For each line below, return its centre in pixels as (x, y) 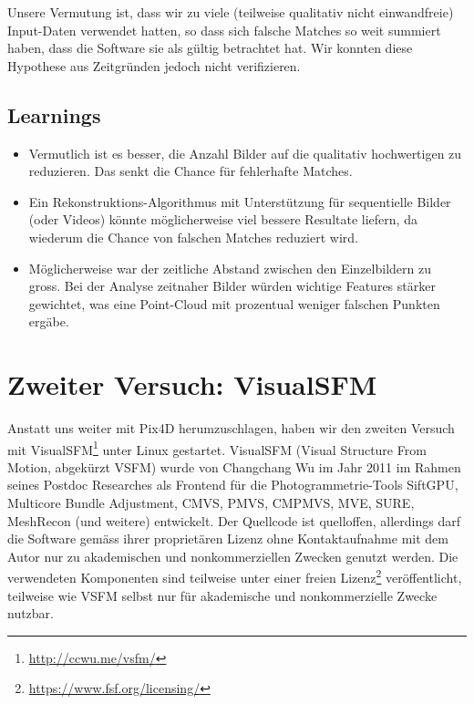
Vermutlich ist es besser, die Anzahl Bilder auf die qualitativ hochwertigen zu (245, 153)
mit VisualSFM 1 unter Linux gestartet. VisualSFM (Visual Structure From (217, 448)
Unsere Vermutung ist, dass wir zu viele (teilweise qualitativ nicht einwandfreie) (231, 12)
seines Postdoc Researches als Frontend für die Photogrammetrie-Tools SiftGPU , (233, 485)
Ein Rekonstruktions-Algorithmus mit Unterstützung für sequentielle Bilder (240, 201)
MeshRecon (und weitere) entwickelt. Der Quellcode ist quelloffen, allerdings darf (234, 520)
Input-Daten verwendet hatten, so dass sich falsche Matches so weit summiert (224, 30)
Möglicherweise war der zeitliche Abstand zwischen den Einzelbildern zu (230, 268)
